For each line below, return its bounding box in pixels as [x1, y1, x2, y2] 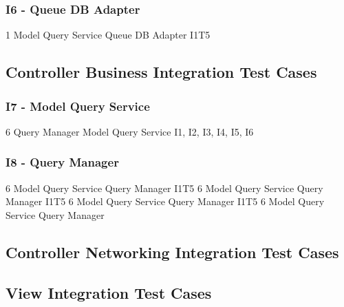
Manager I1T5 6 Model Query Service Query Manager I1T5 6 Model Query [6, 194, 325, 209]
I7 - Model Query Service [6, 97, 150, 114]
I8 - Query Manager [6, 153, 119, 171]
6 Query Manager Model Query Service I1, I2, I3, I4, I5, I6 [6, 124, 254, 138]
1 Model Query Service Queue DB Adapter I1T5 [6, 28, 211, 42]
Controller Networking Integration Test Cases [6, 241, 339, 262]
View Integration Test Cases [6, 282, 212, 303]
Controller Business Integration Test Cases [6, 61, 317, 83]
